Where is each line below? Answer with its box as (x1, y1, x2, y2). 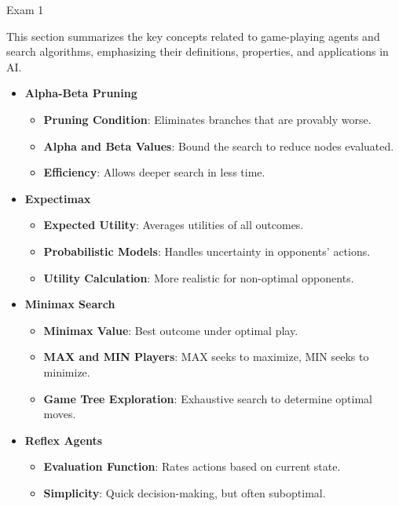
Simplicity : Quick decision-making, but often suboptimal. (43, 484, 326, 501)
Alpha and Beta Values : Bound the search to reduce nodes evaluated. (43, 137, 394, 154)
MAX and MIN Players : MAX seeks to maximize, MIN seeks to (43, 348, 369, 365)
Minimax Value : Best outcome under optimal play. (43, 322, 298, 338)
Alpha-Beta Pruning (24, 85, 137, 101)
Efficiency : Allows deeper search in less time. (43, 164, 265, 180)
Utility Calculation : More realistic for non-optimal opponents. (43, 269, 354, 286)
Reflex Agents (24, 431, 103, 448)
